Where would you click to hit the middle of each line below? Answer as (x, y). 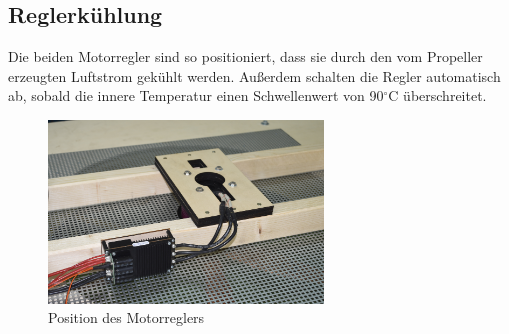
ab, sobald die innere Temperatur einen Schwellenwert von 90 (196, 95)
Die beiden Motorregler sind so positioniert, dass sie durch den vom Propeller (245, 56)
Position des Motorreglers (126, 317)
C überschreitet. (437, 95)
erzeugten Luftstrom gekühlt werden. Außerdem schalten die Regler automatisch (254, 75)
